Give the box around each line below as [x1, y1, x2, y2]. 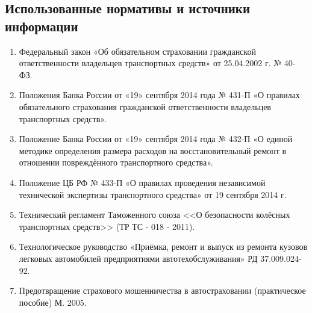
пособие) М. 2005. [19, 296, 87, 308]
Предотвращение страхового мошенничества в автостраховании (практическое [19, 284, 306, 297]
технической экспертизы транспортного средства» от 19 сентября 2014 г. [19, 188, 287, 200]
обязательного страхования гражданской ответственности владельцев [19, 100, 271, 113]
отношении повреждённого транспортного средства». [19, 156, 213, 169]
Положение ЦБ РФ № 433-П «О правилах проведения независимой [19, 176, 266, 188]
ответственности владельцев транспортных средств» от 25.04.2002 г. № [19, 57, 282, 69]
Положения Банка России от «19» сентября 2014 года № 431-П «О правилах [19, 88, 300, 101]
